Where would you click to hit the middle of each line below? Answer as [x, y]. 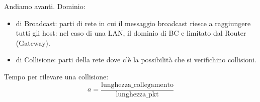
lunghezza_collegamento [137, 85]
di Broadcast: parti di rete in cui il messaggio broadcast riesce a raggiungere [133, 23]
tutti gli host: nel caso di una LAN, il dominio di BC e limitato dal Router [131, 33]
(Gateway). [33, 42]
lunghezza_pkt [137, 94]
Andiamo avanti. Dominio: [45, 6]
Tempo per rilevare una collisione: [56, 76]
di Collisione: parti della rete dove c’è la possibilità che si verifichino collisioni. [136, 60]
